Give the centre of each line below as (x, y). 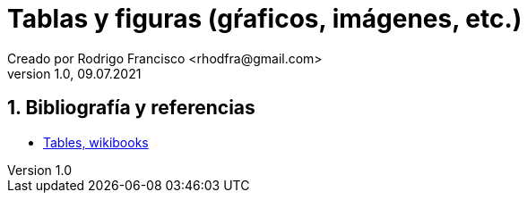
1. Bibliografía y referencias (131, 108)
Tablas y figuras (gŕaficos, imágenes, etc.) (265, 19)
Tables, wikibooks (96, 142)
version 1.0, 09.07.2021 (74, 73)
